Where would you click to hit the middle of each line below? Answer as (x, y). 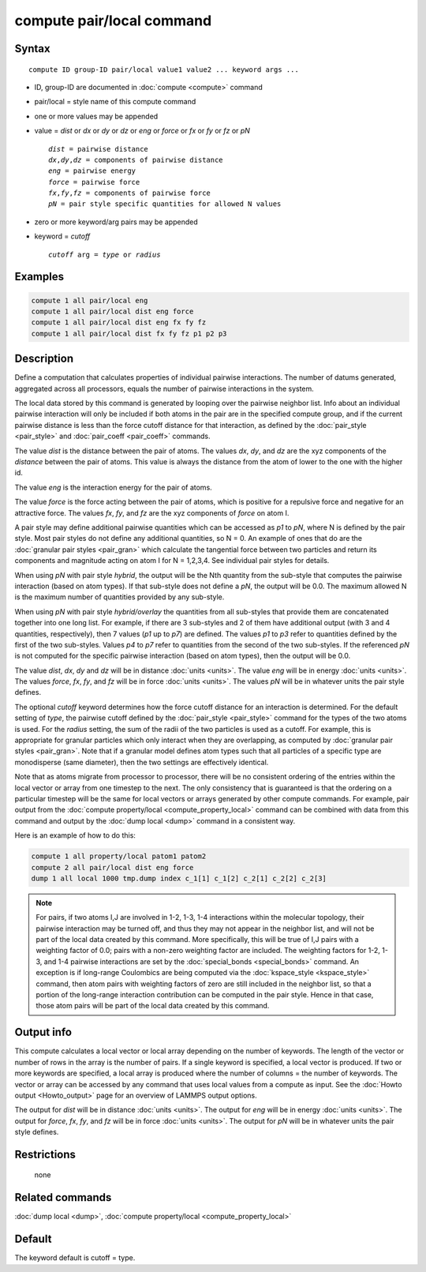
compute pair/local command (113, 21)
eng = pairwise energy (92, 171)
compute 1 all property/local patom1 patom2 (119, 856)
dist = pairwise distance (99, 149)
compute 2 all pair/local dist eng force (112, 867)
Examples (39, 277)
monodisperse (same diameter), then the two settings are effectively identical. (142, 762)
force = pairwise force (94, 182)
